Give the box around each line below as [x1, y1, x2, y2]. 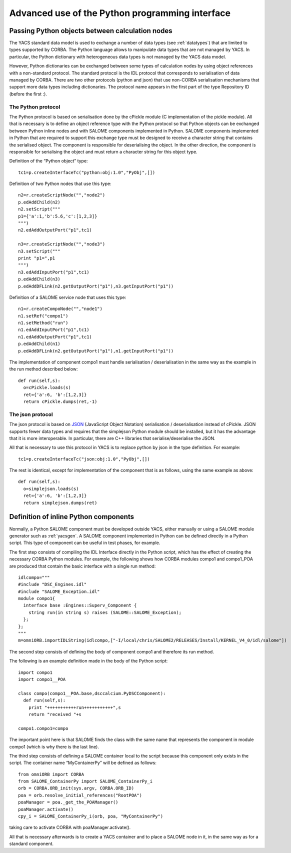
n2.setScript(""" [18, 206, 60, 212]
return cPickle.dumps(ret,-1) [23, 399, 97, 404]
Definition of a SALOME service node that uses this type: [9, 294, 126, 300]
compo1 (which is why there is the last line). [9, 743, 99, 749]
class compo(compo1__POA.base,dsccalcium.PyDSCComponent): [18, 690, 166, 696]
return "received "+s [28, 711, 82, 717]
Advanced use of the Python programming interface [9, 7, 231, 18]
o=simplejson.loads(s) [23, 485, 79, 491]
